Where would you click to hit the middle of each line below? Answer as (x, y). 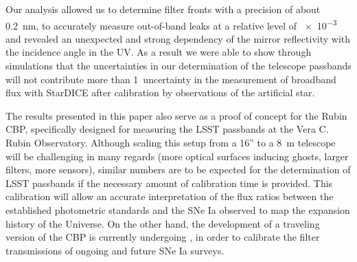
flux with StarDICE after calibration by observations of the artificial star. (160, 92)
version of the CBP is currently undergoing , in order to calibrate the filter (163, 237)
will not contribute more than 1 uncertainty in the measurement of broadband (171, 79)
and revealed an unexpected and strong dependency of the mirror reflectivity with (178, 38)
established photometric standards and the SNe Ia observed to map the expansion (178, 209)
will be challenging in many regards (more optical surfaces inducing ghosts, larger (177, 156)
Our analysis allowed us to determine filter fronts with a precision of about (163, 9)
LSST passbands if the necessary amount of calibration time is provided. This (169, 183)
